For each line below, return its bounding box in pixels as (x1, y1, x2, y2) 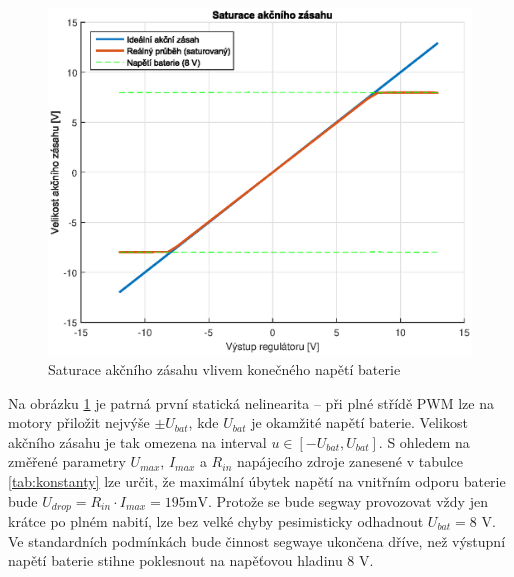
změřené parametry (8, 451, 126, 472)
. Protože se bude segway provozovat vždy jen (207, 490, 488, 511)
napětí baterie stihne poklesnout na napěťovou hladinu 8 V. (8, 550, 374, 571)
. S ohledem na (378, 431, 470, 452)
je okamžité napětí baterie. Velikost (251, 412, 468, 433)
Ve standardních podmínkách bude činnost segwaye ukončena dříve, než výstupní (8, 530, 506, 551)
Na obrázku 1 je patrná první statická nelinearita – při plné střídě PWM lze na (8, 392, 494, 413)
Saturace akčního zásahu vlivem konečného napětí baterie (48, 358, 401, 379)
